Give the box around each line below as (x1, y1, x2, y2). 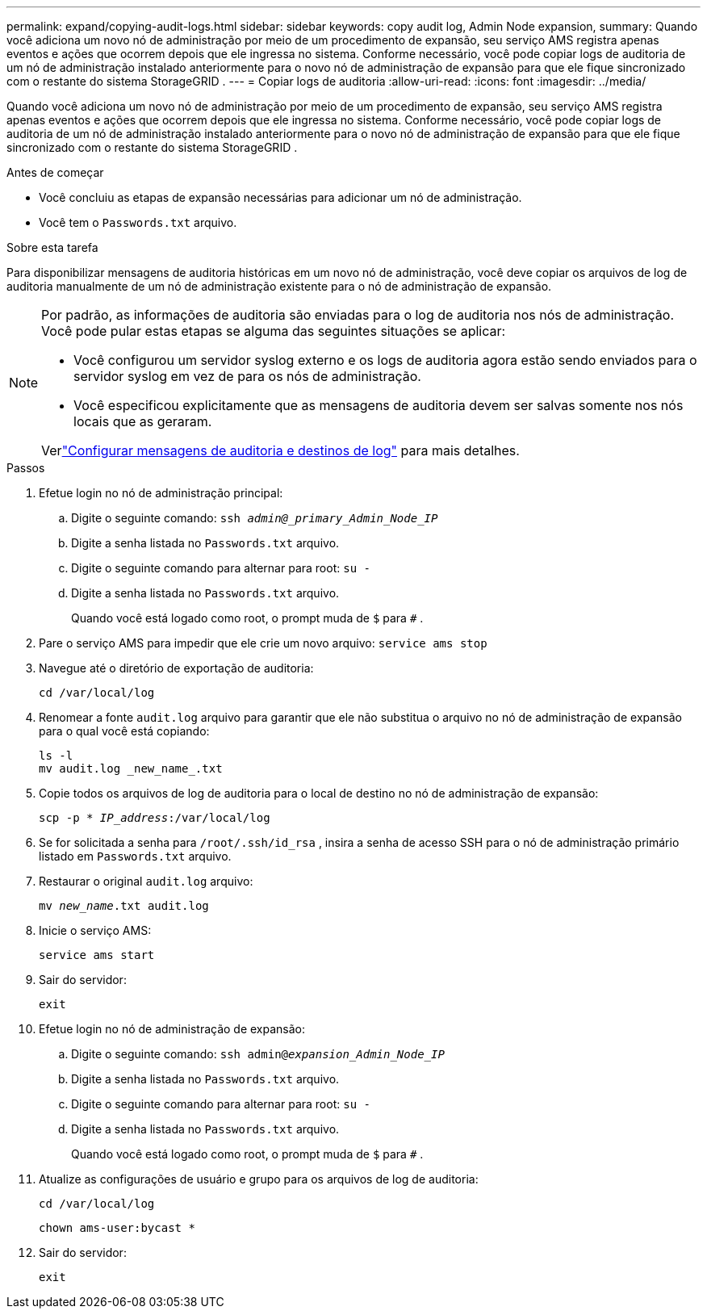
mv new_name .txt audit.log (39, 899, 209, 912)
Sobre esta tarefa (6, 241, 98, 254)
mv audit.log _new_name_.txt (39, 762, 223, 775)
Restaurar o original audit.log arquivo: (39, 874, 253, 888)
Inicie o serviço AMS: (39, 923, 152, 937)
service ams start (39, 949, 155, 961)
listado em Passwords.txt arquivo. (39, 849, 232, 863)
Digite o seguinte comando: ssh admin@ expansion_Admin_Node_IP (71, 1047, 445, 1061)
